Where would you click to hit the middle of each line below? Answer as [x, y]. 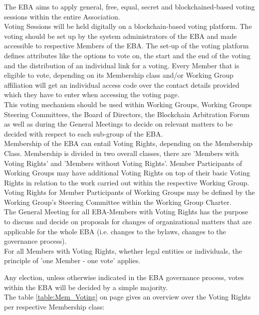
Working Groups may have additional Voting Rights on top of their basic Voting [127, 173]
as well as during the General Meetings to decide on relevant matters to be [119, 124]
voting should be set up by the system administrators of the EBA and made [121, 36]
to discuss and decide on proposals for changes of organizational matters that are [128, 222]
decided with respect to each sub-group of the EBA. [84, 133]
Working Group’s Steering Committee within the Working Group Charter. [118, 202]
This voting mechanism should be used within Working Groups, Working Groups [128, 104]
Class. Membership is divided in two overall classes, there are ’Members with [122, 153]
